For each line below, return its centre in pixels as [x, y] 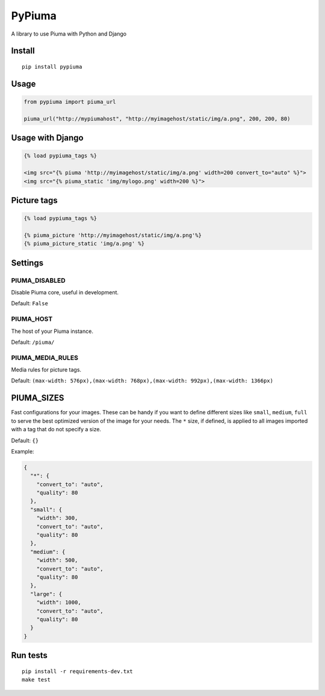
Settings [27, 263]
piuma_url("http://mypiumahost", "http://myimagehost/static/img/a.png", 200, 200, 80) [157, 119]
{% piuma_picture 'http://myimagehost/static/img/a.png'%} [113, 235]
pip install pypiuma [52, 67]
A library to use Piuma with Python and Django [69, 34]
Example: [23, 451]
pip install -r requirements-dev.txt [78, 671]
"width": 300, [57, 518]
